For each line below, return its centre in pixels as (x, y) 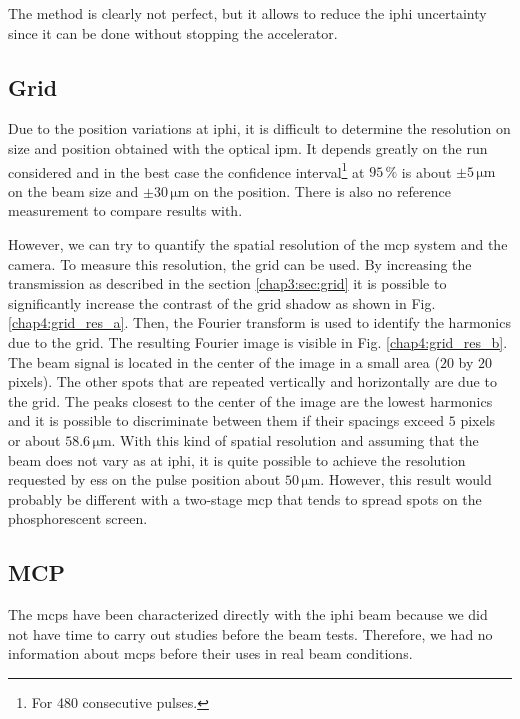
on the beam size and (73, 190)
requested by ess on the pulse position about (144, 479)
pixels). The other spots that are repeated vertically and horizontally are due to (252, 381)
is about (426, 171)
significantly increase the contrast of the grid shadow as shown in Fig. (222, 302)
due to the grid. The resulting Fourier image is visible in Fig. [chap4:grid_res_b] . (258, 341)
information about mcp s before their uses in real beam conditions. (210, 653)
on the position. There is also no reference (323, 190)
